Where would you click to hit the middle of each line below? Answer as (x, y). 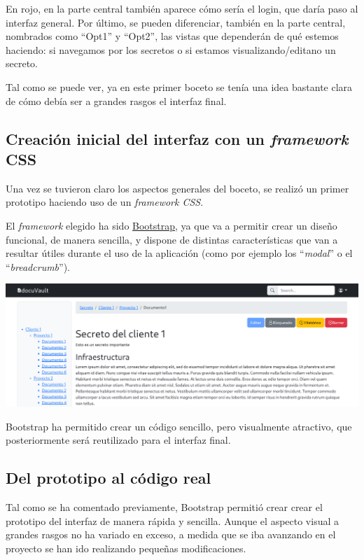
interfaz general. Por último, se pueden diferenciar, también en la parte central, (176, 22)
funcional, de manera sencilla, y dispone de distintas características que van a (172, 239)
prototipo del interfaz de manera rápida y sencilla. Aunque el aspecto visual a (173, 520)
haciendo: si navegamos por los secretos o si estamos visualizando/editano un (171, 49)
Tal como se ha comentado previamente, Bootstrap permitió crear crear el (164, 507)
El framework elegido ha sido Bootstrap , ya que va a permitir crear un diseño (171, 225)
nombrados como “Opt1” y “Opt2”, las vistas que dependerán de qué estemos (172, 36)
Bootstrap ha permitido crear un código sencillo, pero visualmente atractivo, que (179, 426)
